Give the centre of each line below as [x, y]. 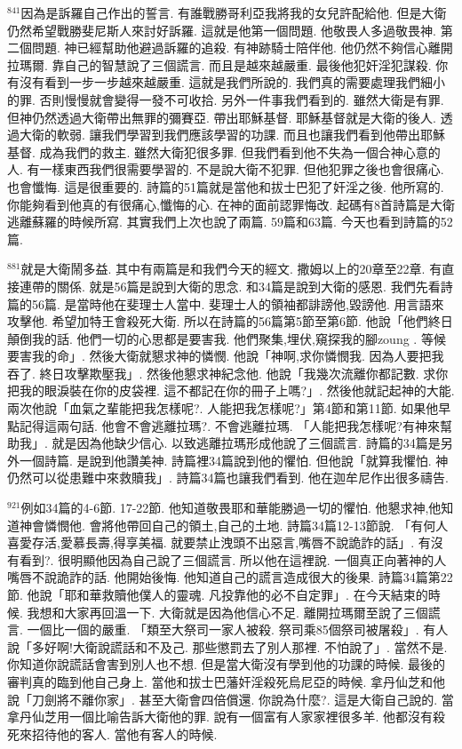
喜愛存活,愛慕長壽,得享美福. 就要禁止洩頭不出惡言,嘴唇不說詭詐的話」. [211, 542]
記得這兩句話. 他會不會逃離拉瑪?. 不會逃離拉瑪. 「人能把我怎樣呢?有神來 [229, 425]
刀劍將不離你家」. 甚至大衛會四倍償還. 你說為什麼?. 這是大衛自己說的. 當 [243, 699]
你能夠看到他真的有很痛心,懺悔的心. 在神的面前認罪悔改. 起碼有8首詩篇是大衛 [231, 204]
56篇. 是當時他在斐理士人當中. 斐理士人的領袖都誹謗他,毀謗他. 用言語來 [238, 303]
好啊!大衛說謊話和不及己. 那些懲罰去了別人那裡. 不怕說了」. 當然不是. [246, 646]
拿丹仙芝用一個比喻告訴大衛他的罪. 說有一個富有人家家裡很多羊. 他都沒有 [220, 717]
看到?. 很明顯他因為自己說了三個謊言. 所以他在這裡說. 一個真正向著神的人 [233, 559]
